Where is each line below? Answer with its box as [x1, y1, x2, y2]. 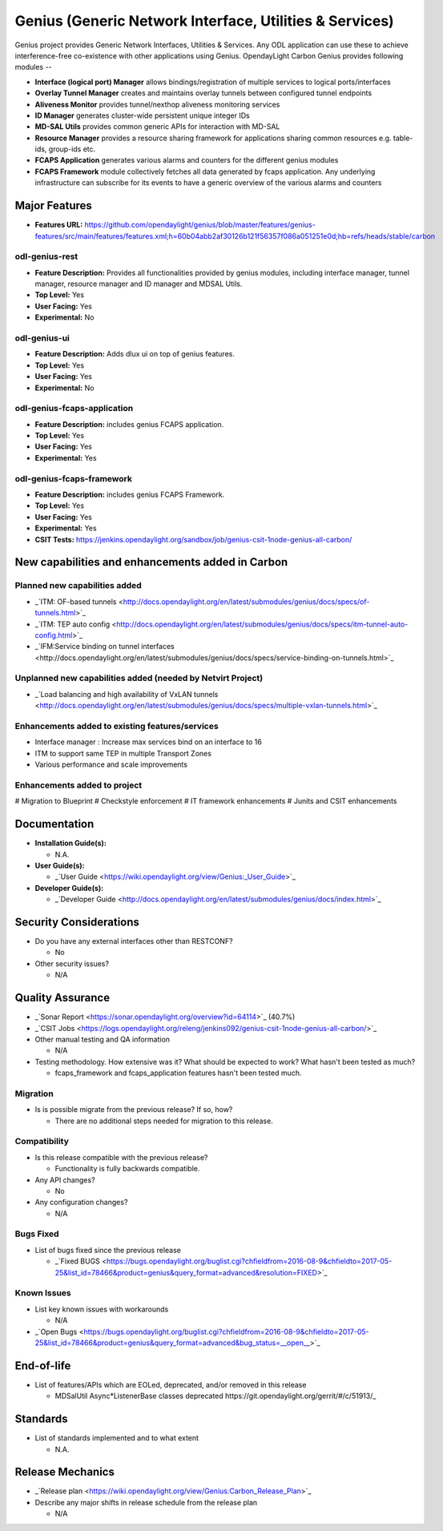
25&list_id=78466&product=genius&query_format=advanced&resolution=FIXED [54, 1267, 318, 1277]
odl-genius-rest [14, 251, 79, 262]
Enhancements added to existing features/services [14, 720, 219, 731]
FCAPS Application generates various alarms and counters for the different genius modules [34, 155, 339, 165]
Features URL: [34, 220, 83, 230]
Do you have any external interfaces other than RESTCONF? [34, 937, 233, 946]
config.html [34, 630, 73, 640]
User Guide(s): [34, 860, 85, 870]
